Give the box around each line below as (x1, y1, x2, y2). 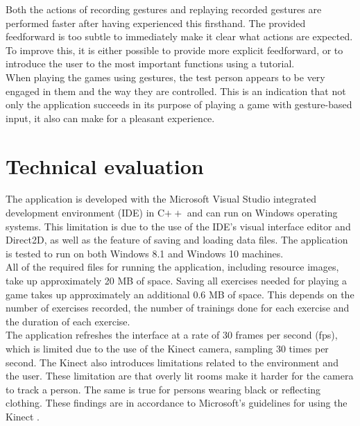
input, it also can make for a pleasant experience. (6, 110, 215, 125)
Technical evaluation (6, 151, 204, 180)
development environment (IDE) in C (6, 205, 165, 220)
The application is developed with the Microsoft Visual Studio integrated (6, 191, 316, 206)
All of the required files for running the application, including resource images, (6, 259, 339, 274)
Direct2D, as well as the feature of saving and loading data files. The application (6, 232, 348, 247)
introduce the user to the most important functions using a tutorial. (6, 56, 295, 71)
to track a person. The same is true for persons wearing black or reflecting (6, 382, 321, 396)
